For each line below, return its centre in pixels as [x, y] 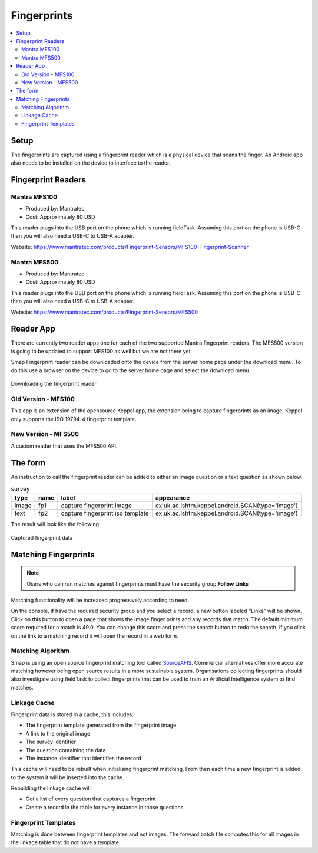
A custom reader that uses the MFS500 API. [64, 446]
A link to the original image [58, 733]
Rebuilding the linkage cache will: [52, 788]
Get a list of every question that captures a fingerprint [91, 799]
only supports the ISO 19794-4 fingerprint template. [74, 419]
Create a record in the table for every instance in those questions [105, 807]
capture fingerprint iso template [105, 513]
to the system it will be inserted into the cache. [68, 777]
